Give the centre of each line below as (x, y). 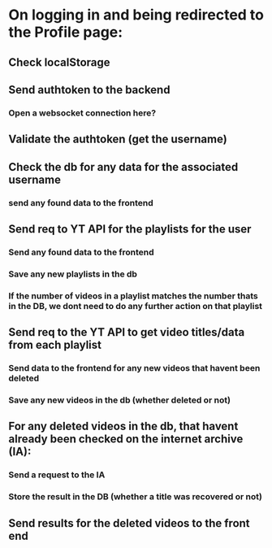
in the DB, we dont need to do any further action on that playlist (135, 306)
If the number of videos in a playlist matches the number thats (133, 296)
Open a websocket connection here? (82, 113)
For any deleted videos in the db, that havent (123, 426)
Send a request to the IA (57, 475)
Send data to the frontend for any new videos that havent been (134, 368)
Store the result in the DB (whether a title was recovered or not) (135, 497)
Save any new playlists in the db (73, 274)
